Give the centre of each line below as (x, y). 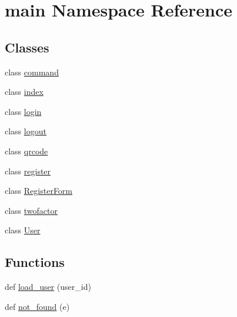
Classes (27, 47)
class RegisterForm (39, 191)
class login (23, 111)
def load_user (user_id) (48, 287)
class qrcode (26, 151)
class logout (26, 131)
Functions (35, 262)
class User (23, 230)
